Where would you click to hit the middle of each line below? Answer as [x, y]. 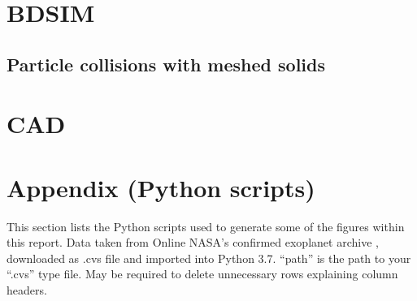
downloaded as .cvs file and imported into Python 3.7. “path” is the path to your [209, 258]
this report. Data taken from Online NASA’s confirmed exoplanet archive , [193, 242]
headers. [27, 290]
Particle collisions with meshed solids [166, 64]
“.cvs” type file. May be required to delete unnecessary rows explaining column [202, 274]
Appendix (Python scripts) [161, 187]
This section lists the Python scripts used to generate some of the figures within [206, 226]
